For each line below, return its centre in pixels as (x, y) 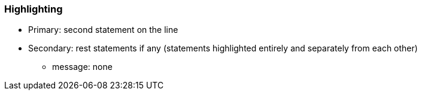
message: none (82, 67)
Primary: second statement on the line (103, 30)
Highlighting (34, 9)
